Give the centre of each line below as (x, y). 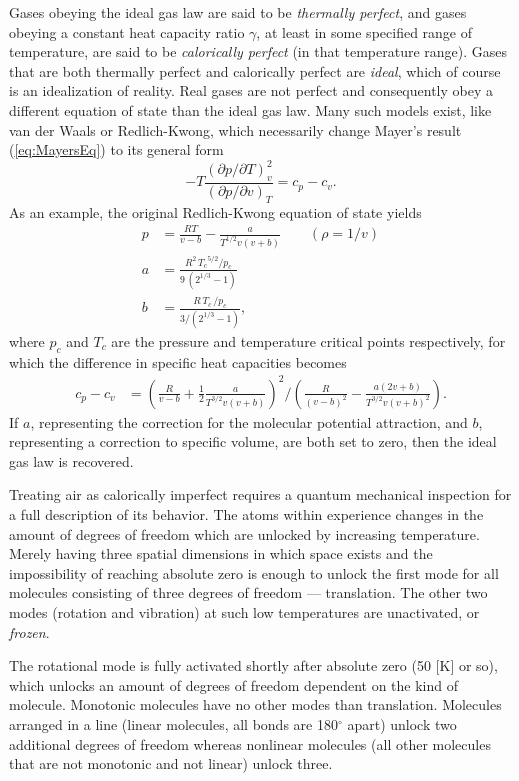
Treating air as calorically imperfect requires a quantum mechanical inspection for (260, 494)
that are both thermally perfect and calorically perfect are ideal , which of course (255, 70)
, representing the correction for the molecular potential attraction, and (249, 421)
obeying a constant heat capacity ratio (127, 31)
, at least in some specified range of (364, 31)
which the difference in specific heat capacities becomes (178, 361)
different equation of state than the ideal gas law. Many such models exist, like (250, 109)
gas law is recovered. (71, 460)
